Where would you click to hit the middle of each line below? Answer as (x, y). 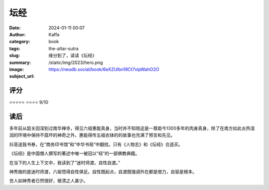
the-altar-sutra (64, 48)
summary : (20, 63)
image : (17, 69)
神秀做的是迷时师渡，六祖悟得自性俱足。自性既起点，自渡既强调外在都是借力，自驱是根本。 (103, 172)
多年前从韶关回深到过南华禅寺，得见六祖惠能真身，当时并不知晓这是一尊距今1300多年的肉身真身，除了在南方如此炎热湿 (132, 128)
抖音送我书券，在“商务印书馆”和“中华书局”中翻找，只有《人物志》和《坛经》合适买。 (96, 144)
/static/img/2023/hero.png (76, 63)
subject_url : (22, 76)
